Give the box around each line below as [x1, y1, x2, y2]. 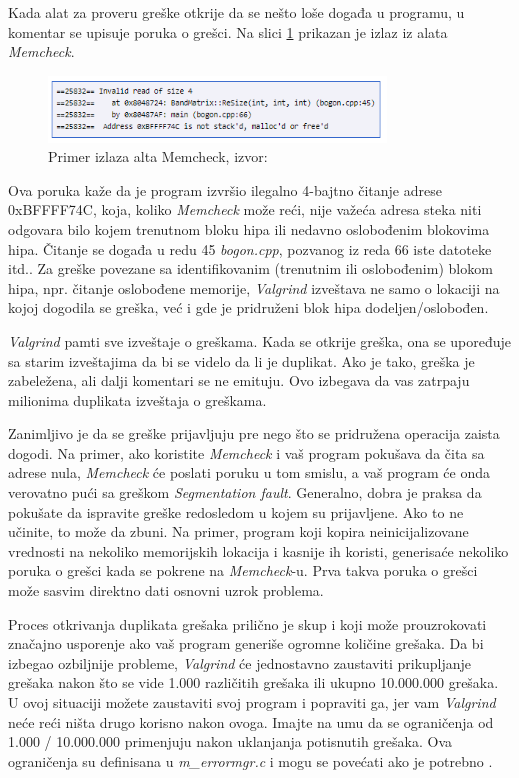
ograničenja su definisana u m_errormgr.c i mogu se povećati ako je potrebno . [8, 750, 493, 771]
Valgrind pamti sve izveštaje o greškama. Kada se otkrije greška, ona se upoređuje [8, 330, 512, 351]
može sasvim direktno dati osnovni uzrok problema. [8, 580, 324, 601]
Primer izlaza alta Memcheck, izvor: [48, 146, 268, 167]
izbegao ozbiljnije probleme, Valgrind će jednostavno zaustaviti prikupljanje [8, 652, 472, 673]
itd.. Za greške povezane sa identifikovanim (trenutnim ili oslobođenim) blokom [8, 258, 493, 279]
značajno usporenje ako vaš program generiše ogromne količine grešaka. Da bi [8, 633, 484, 654]
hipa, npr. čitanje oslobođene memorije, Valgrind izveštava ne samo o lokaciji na [8, 277, 500, 298]
